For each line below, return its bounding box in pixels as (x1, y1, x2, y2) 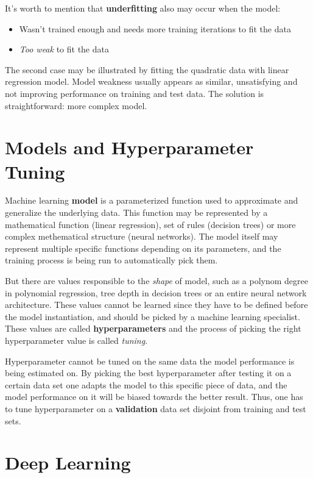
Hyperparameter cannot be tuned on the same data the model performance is (5, 354, 295, 367)
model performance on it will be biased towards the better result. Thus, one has (5, 390, 303, 403)
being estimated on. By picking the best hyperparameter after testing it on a (5, 366, 292, 379)
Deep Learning (5, 450, 131, 475)
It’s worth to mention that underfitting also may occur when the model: (5, 2, 281, 14)
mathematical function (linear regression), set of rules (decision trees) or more (5, 218, 296, 230)
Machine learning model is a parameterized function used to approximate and (5, 194, 298, 207)
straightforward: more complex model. (5, 99, 147, 112)
